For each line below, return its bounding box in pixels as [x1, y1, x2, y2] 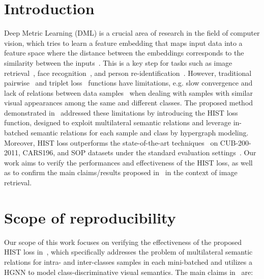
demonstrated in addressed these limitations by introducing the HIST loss [4, 107, 238, 118]
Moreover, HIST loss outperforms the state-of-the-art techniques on [4, 137, 218, 148]
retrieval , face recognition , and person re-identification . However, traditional [4, 67, 252, 78]
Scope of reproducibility [4, 207, 176, 228]
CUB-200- [220, 137, 251, 148]
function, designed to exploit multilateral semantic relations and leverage [4, 117, 231, 128]
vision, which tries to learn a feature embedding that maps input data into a [4, 37, 243, 48]
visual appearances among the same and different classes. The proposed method [4, 97, 253, 108]
